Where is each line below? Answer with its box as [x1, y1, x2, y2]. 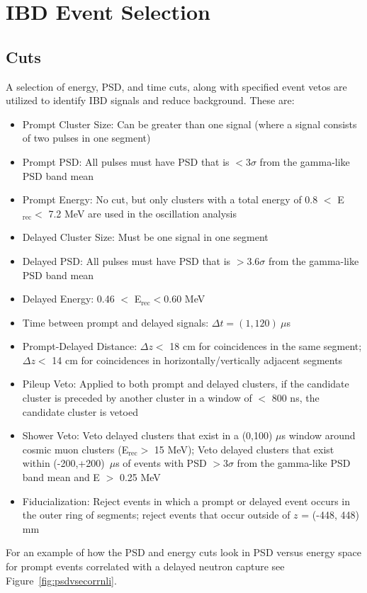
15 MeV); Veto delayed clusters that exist [154, 441, 334, 456]
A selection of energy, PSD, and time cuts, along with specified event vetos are [6, 79, 347, 94]
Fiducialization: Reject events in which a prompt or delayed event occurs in [22, 493, 351, 508]
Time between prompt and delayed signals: [22, 315, 209, 329]
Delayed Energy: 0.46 [22, 291, 115, 306]
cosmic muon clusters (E [22, 441, 129, 456]
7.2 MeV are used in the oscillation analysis [48, 205, 237, 220]
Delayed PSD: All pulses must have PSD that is [22, 253, 231, 268]
